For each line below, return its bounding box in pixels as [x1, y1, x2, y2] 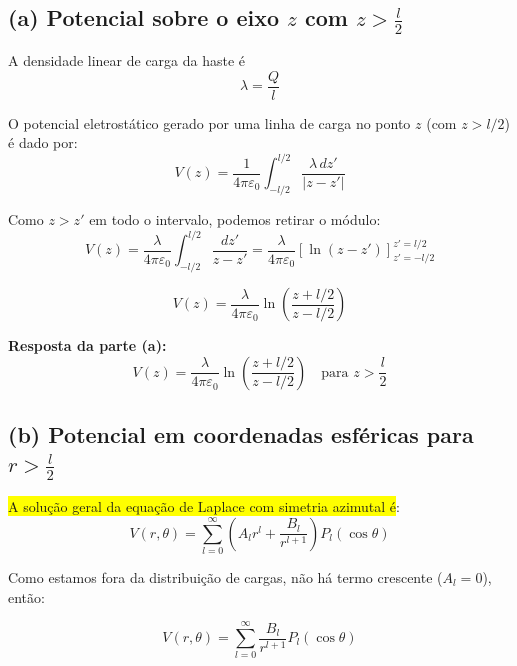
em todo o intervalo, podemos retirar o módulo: [89, 209, 381, 230]
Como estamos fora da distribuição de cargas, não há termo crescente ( [8, 567, 443, 588]
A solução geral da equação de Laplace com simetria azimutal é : [8, 496, 400, 517]
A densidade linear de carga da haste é [8, 50, 246, 71]
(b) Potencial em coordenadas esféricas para [8, 419, 474, 450]
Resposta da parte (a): [8, 335, 167, 356]
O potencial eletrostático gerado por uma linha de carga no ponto [8, 112, 411, 133]
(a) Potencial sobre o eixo [8, 2, 280, 33]
